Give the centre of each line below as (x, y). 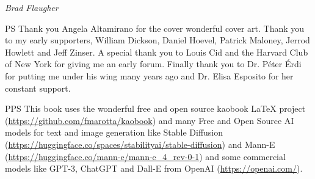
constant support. (38, 88)
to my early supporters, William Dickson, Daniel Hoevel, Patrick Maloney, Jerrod (157, 40)
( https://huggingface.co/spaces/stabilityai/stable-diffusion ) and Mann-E (140, 144)
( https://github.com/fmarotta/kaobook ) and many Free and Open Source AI (150, 120)
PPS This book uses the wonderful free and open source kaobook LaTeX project (155, 108)
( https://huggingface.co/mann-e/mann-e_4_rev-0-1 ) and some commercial (145, 156)
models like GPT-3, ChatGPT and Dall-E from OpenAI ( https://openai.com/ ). (154, 168)
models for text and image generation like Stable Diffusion (114, 132)
